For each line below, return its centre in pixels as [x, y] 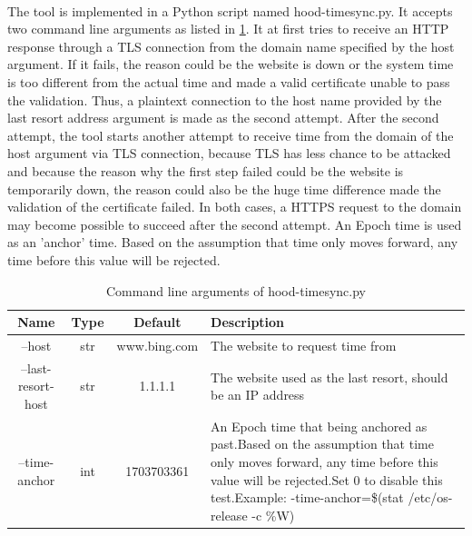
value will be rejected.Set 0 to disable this [327, 479]
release [229, 515]
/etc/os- [430, 497]
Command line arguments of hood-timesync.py [236, 290]
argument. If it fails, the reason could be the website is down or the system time [231, 64]
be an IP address [258, 395]
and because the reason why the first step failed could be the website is [206, 170]
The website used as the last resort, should [329, 377]
